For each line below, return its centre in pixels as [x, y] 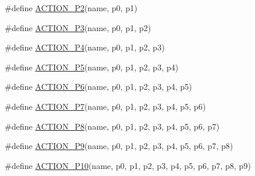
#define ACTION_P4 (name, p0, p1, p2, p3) [85, 47]
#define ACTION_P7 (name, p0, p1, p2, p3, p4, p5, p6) [105, 106]
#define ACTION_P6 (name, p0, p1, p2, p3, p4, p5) [98, 87]
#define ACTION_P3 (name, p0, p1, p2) [78, 27]
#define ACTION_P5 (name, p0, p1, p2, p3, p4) [92, 67]
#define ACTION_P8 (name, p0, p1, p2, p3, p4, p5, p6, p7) [112, 126]
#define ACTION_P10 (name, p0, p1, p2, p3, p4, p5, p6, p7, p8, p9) [128, 165]
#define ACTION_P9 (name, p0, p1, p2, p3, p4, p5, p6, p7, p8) [119, 146]
